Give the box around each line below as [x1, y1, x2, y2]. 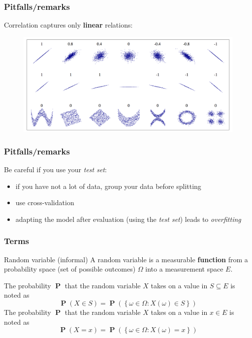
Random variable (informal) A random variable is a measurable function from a [4, 254, 248, 264]
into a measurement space [145, 264, 223, 274]
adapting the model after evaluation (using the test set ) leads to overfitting [15, 214, 241, 224]
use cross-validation [15, 197, 74, 208]
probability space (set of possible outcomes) [4, 264, 136, 274]
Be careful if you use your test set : [4, 164, 107, 174]
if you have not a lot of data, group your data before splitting [15, 181, 201, 191]
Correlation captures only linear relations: [4, 20, 133, 30]
